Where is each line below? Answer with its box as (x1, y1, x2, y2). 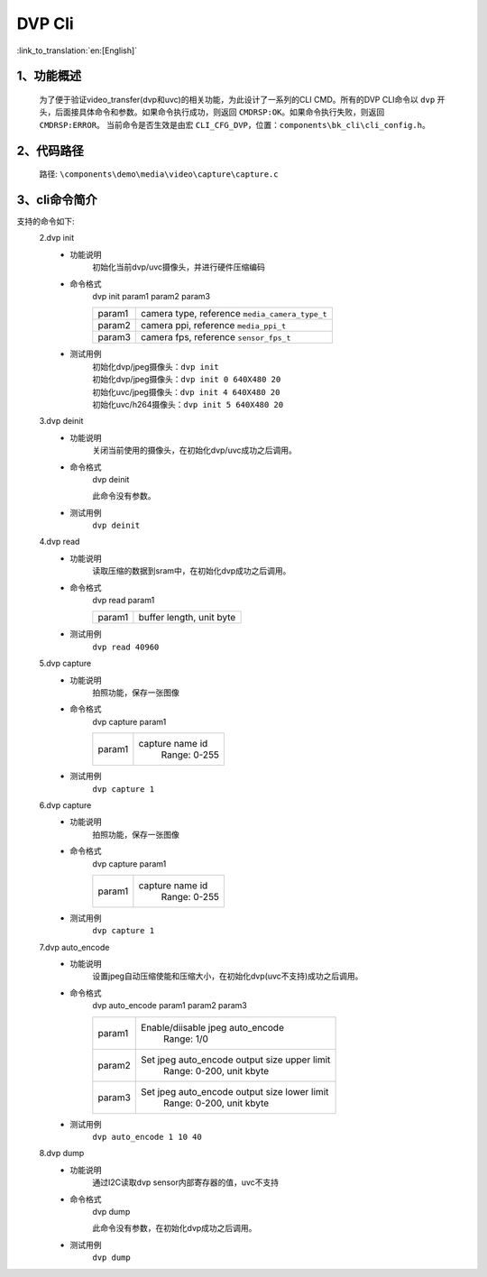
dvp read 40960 (92, 641, 160, 652)
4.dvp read (39, 537, 80, 547)
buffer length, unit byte (138, 611, 236, 624)
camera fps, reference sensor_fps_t (141, 331, 291, 344)
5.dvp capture (39, 658, 92, 669)
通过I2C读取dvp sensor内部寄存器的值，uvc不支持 (92, 1177, 280, 1188)
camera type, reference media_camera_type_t (141, 308, 328, 320)
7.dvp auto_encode (39, 942, 110, 952)
